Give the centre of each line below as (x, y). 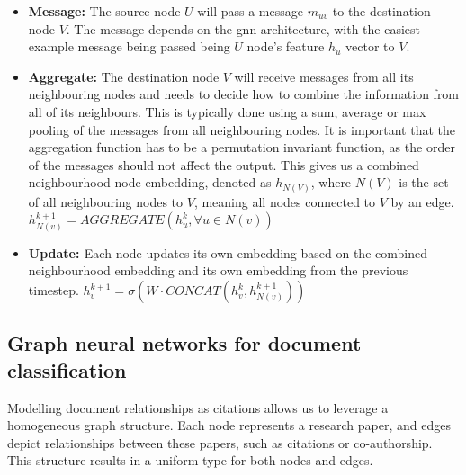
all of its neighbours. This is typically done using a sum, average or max (227, 111)
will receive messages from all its (324, 76)
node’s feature (286, 46)
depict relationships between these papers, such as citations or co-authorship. (220, 442)
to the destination (381, 11)
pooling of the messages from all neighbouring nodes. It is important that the (242, 129)
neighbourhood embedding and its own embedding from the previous (218, 270)
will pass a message (250, 11)
